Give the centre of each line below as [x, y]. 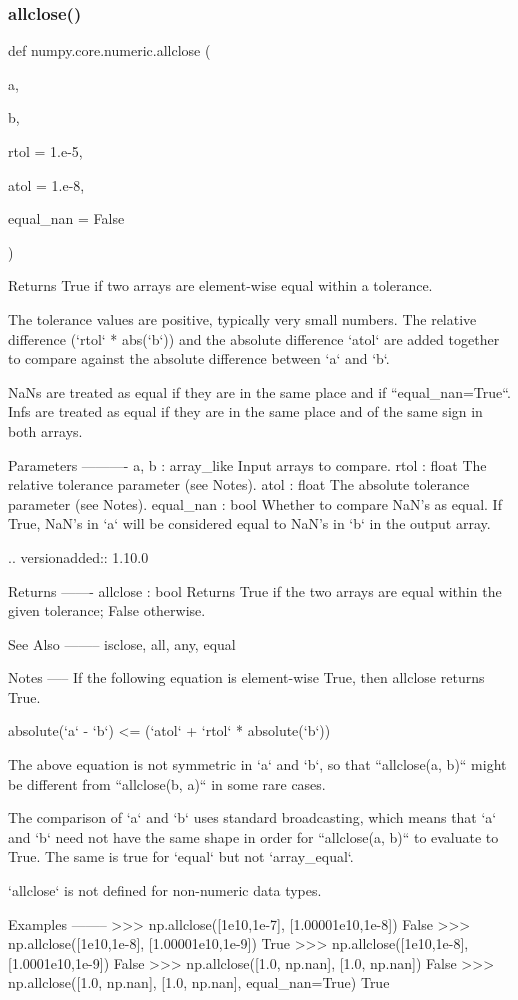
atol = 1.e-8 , [46, 184]
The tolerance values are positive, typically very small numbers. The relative [242, 318]
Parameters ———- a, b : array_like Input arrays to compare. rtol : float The [247, 464]
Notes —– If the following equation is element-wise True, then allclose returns [246, 677]
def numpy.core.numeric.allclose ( [109, 50]
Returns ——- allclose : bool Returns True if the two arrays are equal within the [255, 590]
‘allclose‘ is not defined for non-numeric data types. [165, 890]
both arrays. [45, 430]
